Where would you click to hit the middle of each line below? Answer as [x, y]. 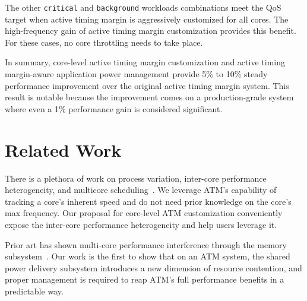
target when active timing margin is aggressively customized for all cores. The [147, 19]
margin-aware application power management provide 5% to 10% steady [136, 74]
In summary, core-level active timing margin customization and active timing [145, 62]
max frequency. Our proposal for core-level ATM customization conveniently [144, 213]
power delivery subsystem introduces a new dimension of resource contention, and [153, 267]
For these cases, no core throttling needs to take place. [104, 42]
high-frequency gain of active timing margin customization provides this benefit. [151, 31]
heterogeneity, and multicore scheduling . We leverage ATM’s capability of [141, 190]
